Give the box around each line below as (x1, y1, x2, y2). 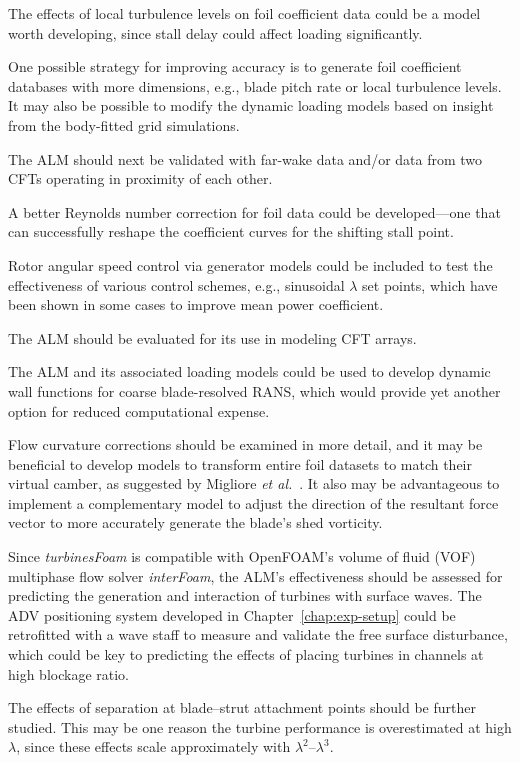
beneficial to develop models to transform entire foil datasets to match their (8, 453, 473, 474)
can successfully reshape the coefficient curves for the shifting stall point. (8, 221, 454, 242)
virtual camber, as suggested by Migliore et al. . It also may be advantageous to (8, 473, 500, 494)
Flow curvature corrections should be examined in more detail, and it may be (8, 434, 483, 455)
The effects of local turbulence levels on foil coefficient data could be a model (8, 3, 481, 23)
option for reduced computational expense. (8, 400, 270, 421)
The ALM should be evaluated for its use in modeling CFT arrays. (8, 327, 417, 348)
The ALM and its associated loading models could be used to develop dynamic (8, 361, 491, 382)
